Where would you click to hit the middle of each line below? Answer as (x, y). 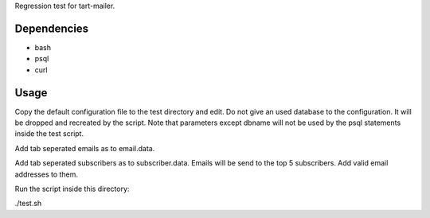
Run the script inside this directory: (72, 189)
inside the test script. (49, 134)
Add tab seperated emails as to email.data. (85, 148)
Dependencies (52, 28)
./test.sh (28, 204)
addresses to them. (47, 174)
